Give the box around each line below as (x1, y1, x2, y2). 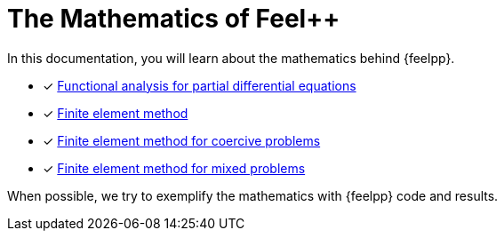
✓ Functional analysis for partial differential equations (43, 77, 356, 93)
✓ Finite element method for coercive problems (43, 132, 321, 148)
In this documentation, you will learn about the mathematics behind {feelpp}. (7, 50, 455, 66)
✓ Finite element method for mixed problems (43, 160, 306, 176)
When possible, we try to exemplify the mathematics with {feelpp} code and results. (7, 187, 499, 203)
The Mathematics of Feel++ (7, 4, 340, 34)
